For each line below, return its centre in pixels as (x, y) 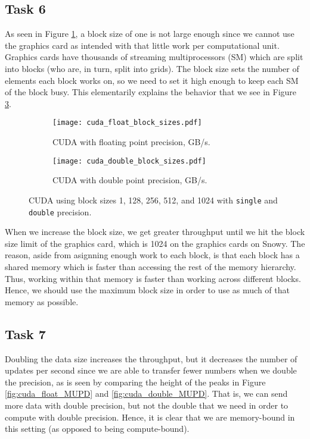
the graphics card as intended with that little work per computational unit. (142, 45)
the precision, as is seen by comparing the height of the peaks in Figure (135, 382)
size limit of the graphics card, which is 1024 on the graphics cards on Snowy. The (155, 243)
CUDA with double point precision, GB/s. (130, 180)
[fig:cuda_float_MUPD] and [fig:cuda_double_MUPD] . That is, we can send (146, 393)
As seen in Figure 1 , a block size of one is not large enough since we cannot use (150, 34)
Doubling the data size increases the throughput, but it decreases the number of (151, 358)
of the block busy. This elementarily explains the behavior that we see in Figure (151, 92)
